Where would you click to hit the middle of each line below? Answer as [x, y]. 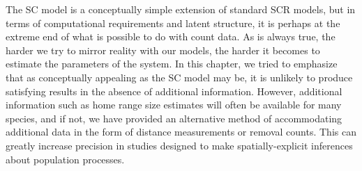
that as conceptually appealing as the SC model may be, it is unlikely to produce [179, 77]
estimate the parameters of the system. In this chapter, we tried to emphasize [172, 64]
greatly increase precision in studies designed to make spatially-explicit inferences [179, 145]
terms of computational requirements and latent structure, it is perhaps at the [173, 23]
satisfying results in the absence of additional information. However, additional [174, 91]
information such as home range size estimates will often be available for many [174, 105]
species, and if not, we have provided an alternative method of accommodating [174, 118]
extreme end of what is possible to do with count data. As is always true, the [171, 36]
